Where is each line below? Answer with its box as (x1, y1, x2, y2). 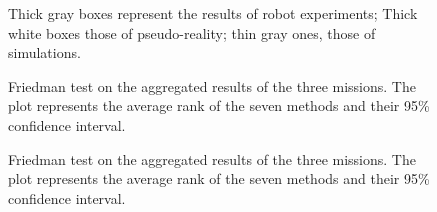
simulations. (8, 42, 81, 63)
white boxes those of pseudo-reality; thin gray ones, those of (8, 22, 376, 43)
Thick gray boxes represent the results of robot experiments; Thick (8, 3, 418, 23)
